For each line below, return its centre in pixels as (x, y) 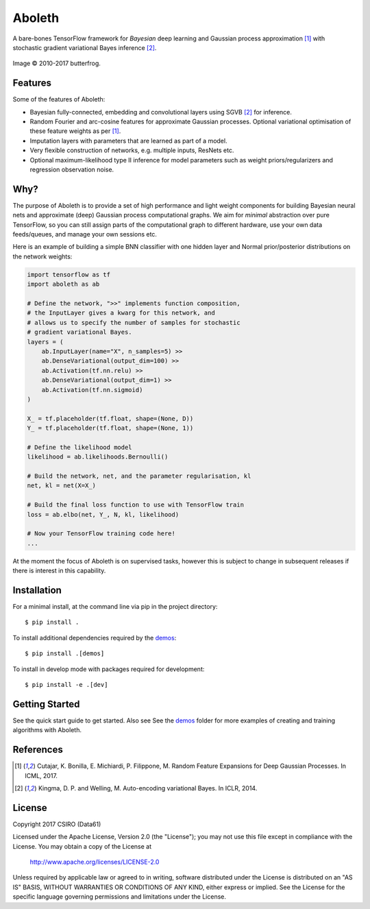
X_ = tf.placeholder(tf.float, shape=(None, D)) (110, 419)
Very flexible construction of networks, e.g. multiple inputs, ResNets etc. (132, 150)
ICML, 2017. (41, 775)
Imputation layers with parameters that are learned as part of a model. (128, 141)
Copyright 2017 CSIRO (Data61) (57, 824)
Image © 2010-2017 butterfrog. (57, 63)
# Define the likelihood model (80, 447)
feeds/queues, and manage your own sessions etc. (85, 234)
